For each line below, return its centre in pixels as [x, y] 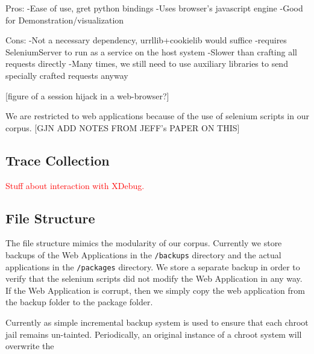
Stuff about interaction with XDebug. [75, 185]
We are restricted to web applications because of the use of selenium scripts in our [157, 116]
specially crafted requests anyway [67, 75]
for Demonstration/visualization [65, 20]
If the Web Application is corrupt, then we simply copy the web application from [155, 290]
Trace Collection [58, 160]
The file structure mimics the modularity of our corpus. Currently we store [144, 243]
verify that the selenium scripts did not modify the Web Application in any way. [154, 278]
